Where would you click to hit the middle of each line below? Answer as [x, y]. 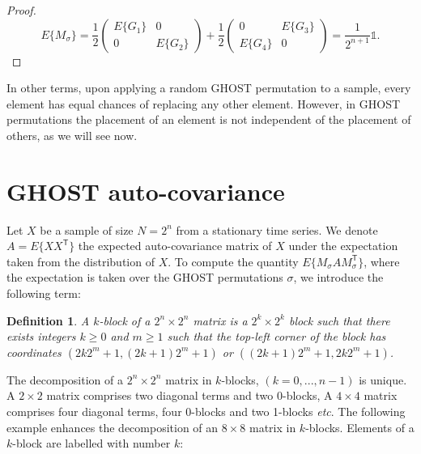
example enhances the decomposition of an [113, 427]
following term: [44, 293]
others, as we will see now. [72, 135]
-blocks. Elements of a [360, 427]
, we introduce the [338, 277]
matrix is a [220, 320]
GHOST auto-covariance [146, 191]
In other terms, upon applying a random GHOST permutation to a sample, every [209, 88]
